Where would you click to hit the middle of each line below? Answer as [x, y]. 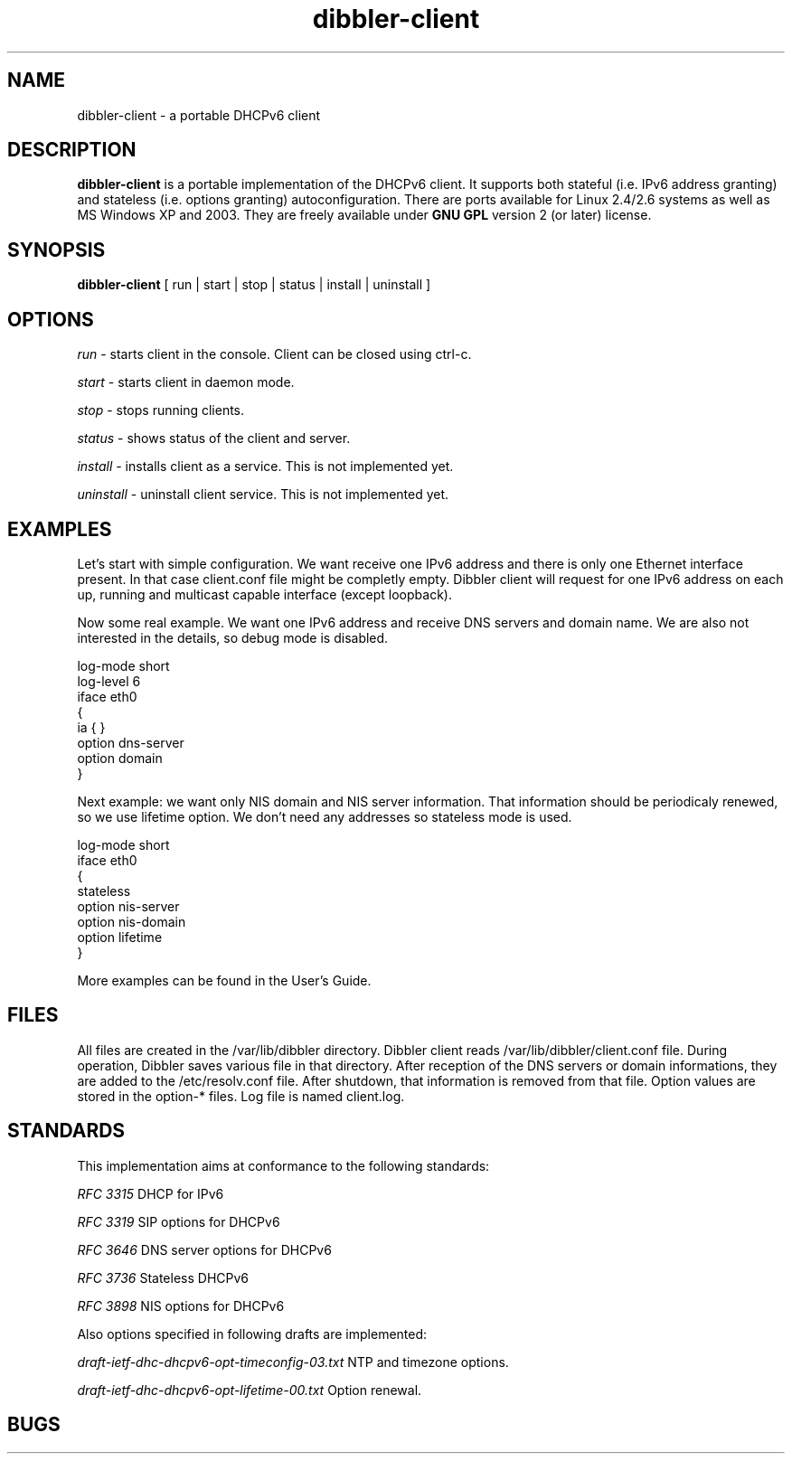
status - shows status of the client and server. [214, 438]
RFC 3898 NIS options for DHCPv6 [181, 1305]
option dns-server [131, 742]
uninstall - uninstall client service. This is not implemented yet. [263, 495]
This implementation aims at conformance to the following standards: [283, 1165]
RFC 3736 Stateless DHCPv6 [163, 1277]
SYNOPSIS [57, 250]
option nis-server [128, 906]
